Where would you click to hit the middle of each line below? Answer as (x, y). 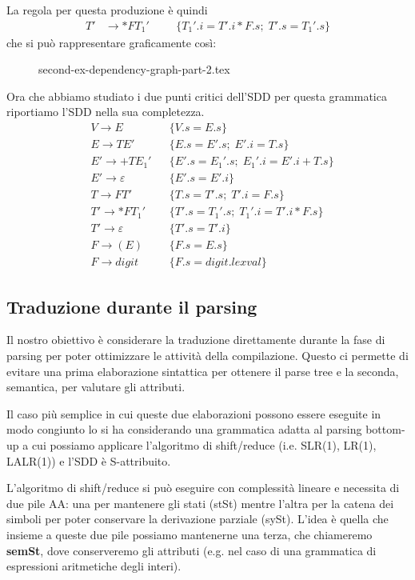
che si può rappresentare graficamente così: (112, 42)
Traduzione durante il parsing (132, 306)
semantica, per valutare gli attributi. (96, 387)
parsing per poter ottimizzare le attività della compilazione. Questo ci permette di (207, 356)
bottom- (385, 429)
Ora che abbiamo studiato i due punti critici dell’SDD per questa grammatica (197, 96)
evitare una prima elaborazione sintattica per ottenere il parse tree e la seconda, (203, 371)
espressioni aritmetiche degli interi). (94, 566)
